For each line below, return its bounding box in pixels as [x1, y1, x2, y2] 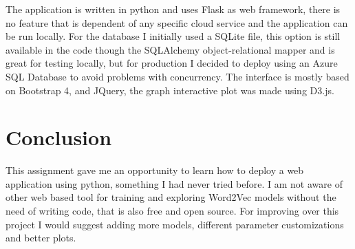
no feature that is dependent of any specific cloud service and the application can [6, 15, 348, 30]
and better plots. [6, 230, 76, 245]
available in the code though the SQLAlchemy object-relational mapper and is [6, 42, 335, 56]
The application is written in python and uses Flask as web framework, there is [6, 2, 341, 16]
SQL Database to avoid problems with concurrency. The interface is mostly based [6, 69, 349, 83]
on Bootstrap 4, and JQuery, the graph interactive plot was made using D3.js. [6, 83, 334, 97]
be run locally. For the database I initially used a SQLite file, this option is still [6, 29, 341, 43]
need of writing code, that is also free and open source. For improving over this [6, 204, 339, 218]
